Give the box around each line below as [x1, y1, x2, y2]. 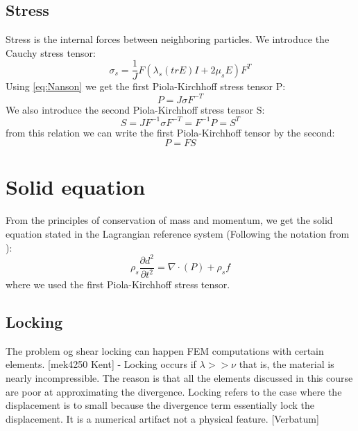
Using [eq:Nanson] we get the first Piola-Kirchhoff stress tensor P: [6, 79, 286, 94]
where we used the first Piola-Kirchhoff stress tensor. [6, 277, 230, 292]
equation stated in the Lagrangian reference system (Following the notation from [6, 226, 350, 240]
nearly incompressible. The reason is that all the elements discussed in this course [6, 371, 353, 385]
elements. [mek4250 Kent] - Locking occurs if [6, 357, 196, 371]
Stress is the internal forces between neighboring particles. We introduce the [6, 32, 330, 46]
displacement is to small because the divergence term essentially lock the [6, 398, 314, 412]
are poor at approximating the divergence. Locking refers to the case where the [6, 384, 342, 398]
